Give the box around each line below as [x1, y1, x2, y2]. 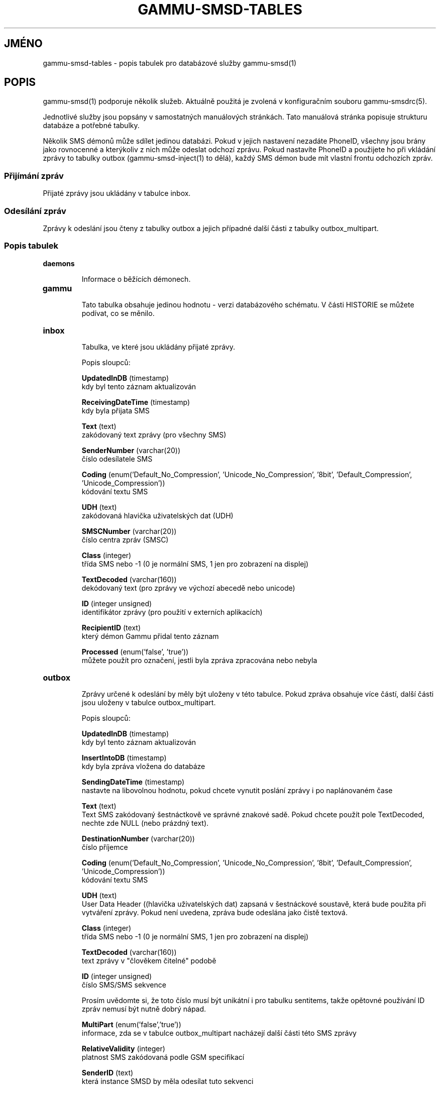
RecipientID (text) [81, 623, 141, 632]
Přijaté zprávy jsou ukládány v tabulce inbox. [43, 189, 191, 198]
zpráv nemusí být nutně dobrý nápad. [81, 1004, 206, 1013]
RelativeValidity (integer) [81, 1044, 165, 1053]
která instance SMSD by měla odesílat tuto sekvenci [81, 1076, 254, 1085]
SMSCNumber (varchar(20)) [81, 526, 177, 535]
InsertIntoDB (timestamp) [81, 753, 167, 762]
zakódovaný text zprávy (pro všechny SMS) [81, 430, 227, 439]
